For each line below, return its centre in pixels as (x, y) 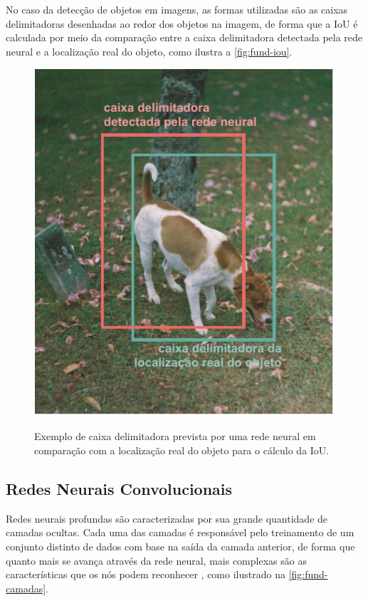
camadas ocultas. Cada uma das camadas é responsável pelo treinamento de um (180, 532)
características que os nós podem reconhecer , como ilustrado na (146, 574)
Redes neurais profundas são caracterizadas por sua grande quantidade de (167, 518)
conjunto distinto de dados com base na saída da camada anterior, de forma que (180, 547)
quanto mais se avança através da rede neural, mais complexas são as (156, 560)
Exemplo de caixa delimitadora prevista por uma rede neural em (175, 436)
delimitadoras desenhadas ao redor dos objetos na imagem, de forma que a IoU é (182, 23)
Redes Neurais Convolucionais (119, 489)
